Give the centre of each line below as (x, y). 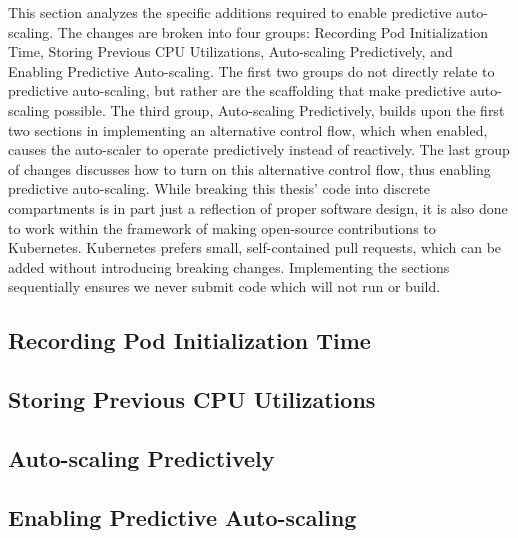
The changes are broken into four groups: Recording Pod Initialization (272, 31)
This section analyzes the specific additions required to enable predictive (230, 12)
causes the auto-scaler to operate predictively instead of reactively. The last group (259, 149)
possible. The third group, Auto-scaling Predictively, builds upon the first (279, 109)
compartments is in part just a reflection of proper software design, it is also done (258, 207)
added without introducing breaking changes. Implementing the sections (229, 266)
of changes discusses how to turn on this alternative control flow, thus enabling (249, 168)
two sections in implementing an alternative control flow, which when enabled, (248, 129)
